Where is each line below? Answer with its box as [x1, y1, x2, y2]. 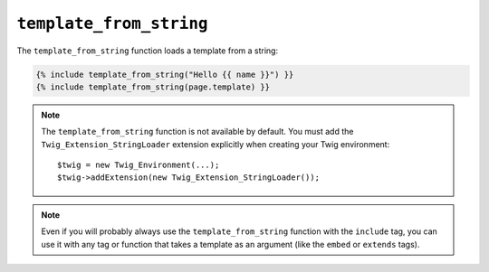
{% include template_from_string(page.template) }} [35, 81, 271, 92]
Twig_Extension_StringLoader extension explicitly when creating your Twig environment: [41, 138, 390, 149]
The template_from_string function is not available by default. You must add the [41, 127, 354, 137]
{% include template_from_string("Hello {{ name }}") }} [35, 69, 294, 80]
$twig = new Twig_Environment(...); [57, 160, 220, 171]
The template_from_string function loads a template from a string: [16, 45, 279, 56]
